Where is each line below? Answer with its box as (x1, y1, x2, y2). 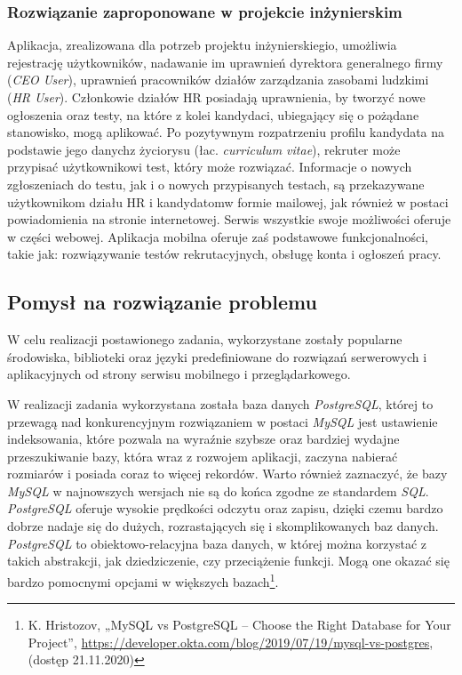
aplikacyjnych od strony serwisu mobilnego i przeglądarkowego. (7, 365, 351, 383)
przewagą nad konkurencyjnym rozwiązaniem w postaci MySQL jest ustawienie (7, 412, 438, 430)
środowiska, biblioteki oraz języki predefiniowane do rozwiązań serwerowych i (7, 347, 427, 366)
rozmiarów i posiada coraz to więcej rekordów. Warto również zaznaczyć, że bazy (7, 464, 448, 483)
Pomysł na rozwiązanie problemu (7, 288, 317, 316)
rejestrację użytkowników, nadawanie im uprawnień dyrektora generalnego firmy (7, 52, 443, 71)
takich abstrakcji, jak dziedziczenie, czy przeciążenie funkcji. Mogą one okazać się (7, 551, 450, 570)
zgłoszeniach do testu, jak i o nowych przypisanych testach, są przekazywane (7, 174, 425, 193)
